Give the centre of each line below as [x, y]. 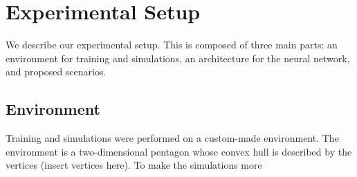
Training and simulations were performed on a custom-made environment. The [172, 138]
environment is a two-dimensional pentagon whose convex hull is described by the [179, 151]
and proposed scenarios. [56, 72]
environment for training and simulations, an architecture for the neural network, [178, 58]
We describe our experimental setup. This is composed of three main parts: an [172, 45]
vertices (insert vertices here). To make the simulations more [134, 165]
